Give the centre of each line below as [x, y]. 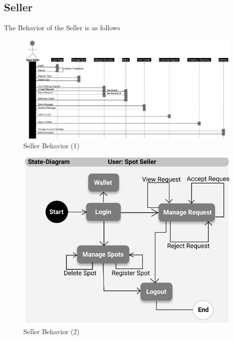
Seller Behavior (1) [51, 146]
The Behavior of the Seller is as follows [62, 28]
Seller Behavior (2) [51, 331]
